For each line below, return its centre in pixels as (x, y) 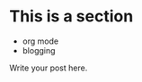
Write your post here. (49, 68)
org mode (40, 41)
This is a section (71, 16)
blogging (39, 50)
